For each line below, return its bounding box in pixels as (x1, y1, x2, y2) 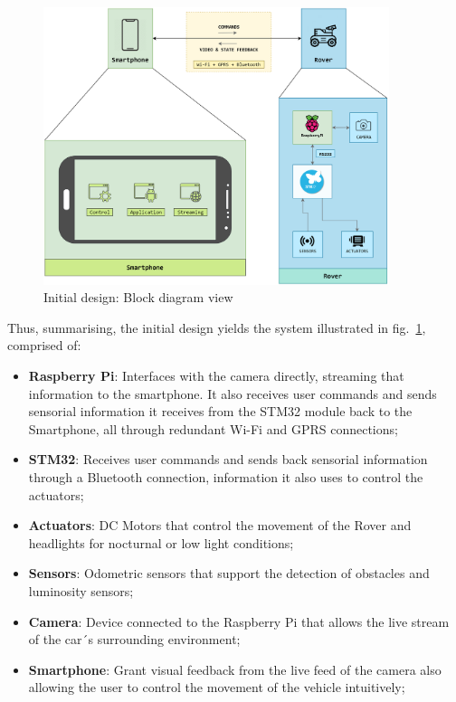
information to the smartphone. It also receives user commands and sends (28, 384, 437, 403)
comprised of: (7, 336, 81, 355)
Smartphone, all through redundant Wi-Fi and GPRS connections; (28, 419, 398, 438)
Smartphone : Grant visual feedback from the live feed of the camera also (28, 659, 442, 678)
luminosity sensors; (28, 582, 134, 600)
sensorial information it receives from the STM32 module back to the (28, 402, 413, 421)
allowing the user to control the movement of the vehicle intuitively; (28, 678, 405, 697)
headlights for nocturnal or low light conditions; (28, 533, 294, 552)
